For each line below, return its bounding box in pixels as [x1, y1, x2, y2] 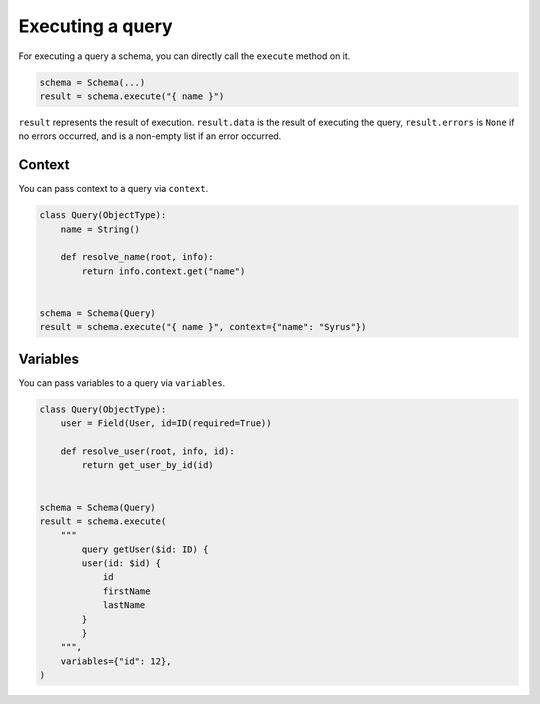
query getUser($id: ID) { [81, 543, 209, 555]
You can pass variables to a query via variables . [18, 376, 226, 389]
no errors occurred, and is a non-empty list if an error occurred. [18, 130, 282, 142]
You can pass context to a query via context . [18, 183, 209, 195]
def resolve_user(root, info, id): [60, 445, 235, 457]
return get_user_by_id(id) [81, 460, 214, 471]
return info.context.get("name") [81, 265, 246, 277]
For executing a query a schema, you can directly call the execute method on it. [18, 50, 351, 62]
